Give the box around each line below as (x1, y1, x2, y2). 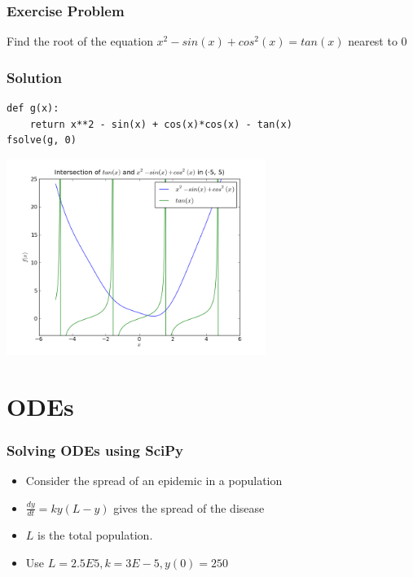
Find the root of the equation (7, 33, 153, 50)
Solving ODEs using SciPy (7, 439, 184, 460)
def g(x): (7, 103, 59, 115)
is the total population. (37, 527, 153, 544)
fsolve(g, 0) (7, 134, 77, 146)
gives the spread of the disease (113, 499, 265, 516)
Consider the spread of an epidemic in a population (25, 472, 283, 488)
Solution (7, 67, 62, 87)
